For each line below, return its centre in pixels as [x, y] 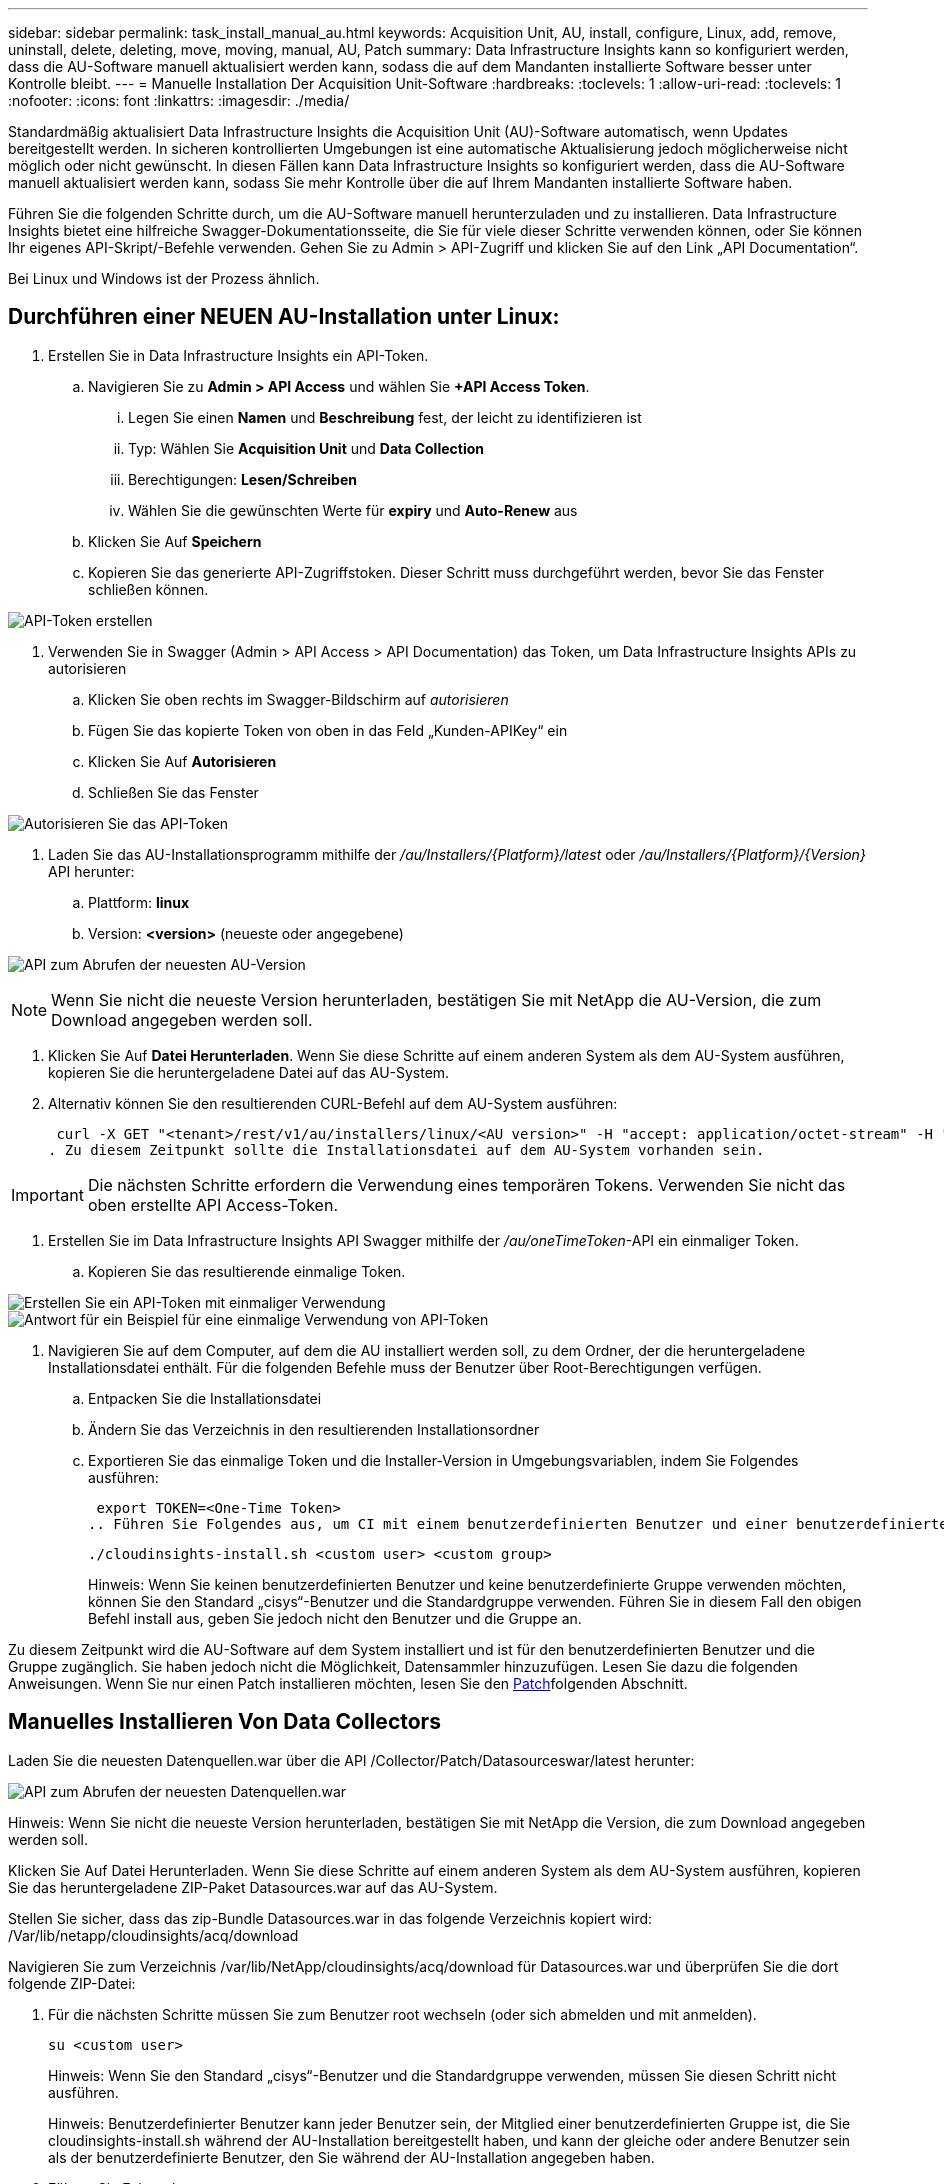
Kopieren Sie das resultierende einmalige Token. [247, 1271]
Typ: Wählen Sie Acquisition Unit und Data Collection [306, 448]
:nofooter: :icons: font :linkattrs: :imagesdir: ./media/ [179, 100]
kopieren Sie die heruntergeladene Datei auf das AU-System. [249, 1072]
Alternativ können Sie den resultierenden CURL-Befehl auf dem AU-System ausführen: [333, 1103]
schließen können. [148, 589]
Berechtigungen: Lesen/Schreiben [242, 479]
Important [47, 1194]
